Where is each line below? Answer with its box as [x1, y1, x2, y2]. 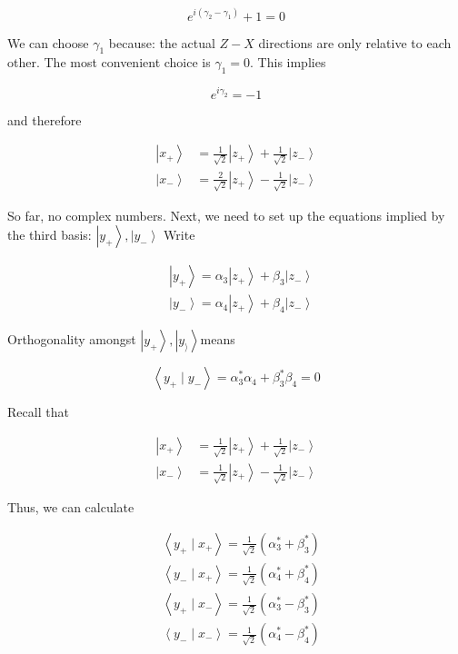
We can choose [7, 33, 89, 52]
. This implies [250, 53, 326, 72]
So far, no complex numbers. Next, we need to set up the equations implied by [7, 205, 445, 224]
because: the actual [108, 33, 215, 52]
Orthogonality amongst [7, 330, 136, 349]
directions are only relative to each [258, 33, 452, 52]
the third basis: [7, 225, 92, 244]
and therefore [7, 110, 82, 129]
